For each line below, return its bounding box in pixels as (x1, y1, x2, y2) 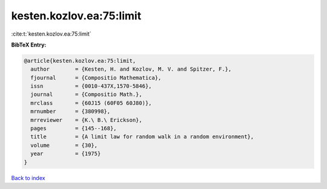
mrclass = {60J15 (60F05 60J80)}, (30, 100, 152, 106)
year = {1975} (30, 150, 101, 157)
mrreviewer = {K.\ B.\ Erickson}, (30, 117, 142, 123)
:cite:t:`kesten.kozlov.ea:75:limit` (11, 30, 91, 37)
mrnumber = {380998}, (30, 108, 111, 115)
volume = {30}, (30, 142, 98, 149)
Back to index (11, 174, 45, 181)
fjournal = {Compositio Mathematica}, (30, 74, 162, 81)
